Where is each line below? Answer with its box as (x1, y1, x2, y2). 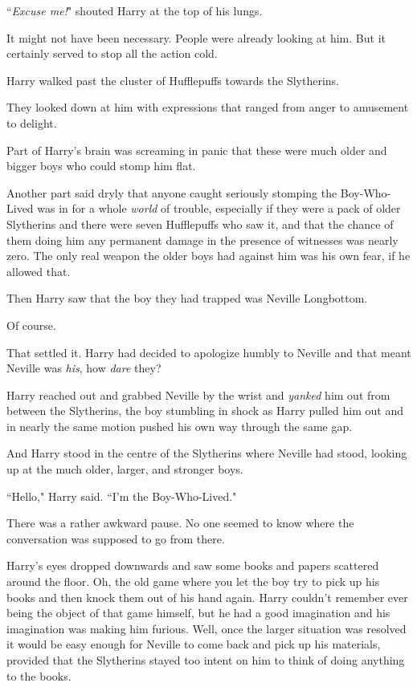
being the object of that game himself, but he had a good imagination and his (6, 604, 390, 621)
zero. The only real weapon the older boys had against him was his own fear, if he (6, 247, 411, 264)
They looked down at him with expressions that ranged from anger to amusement (6, 99, 409, 116)
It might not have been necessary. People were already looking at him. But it (6, 29, 386, 46)
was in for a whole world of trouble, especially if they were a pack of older (37, 200, 401, 217)
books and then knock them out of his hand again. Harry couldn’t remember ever (6, 588, 408, 605)
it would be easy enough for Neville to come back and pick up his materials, (6, 636, 381, 652)
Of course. (6, 316, 56, 333)
